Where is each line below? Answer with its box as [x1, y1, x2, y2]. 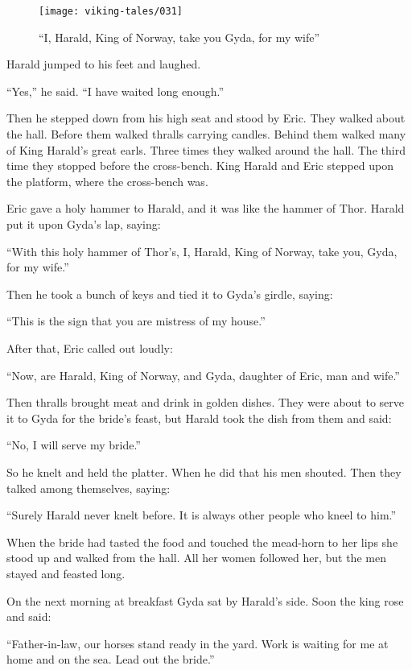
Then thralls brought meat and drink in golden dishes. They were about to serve [6, 394, 405, 411]
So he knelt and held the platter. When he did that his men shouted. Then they [6, 463, 402, 480]
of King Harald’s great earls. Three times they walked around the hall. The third [6, 141, 406, 158]
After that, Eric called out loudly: [6, 339, 173, 356]
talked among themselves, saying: [6, 479, 171, 496]
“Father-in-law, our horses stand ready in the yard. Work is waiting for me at [6, 635, 389, 651]
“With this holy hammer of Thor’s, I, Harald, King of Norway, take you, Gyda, [6, 242, 398, 259]
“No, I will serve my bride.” [6, 436, 141, 453]
